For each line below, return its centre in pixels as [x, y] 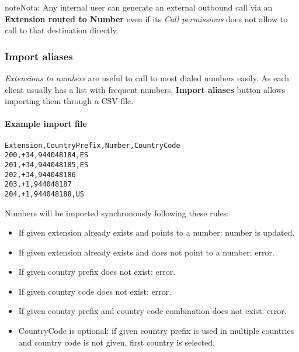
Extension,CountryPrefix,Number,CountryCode [93, 145]
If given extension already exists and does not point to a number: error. [146, 252]
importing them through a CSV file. [69, 101]
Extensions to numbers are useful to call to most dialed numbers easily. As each [147, 78]
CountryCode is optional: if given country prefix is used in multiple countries [156, 331]
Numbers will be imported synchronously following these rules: [117, 213]
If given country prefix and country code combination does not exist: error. [152, 311]
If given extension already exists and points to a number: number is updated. [157, 232]
